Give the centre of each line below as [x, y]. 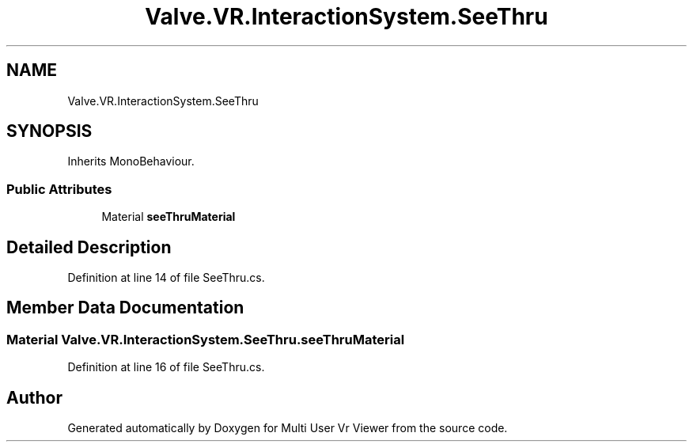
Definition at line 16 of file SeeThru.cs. [166, 367]
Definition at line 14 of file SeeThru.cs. [166, 278]
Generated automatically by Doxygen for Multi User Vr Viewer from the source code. [288, 428]
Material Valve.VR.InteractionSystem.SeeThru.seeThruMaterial [206, 339]
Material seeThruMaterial [169, 217]
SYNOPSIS [49, 131]
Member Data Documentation [125, 308]
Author [34, 397]
